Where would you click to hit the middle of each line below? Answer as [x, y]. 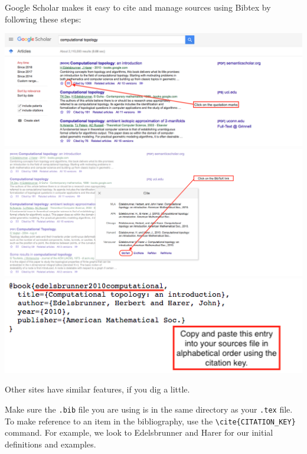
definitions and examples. [50, 444]
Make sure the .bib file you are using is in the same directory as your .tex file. [149, 409]
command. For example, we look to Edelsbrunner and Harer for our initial [139, 432]
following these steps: [43, 19]
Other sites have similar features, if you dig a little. [97, 389]
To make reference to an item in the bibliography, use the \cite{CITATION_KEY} [150, 421]
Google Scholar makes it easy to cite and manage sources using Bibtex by [138, 7]
